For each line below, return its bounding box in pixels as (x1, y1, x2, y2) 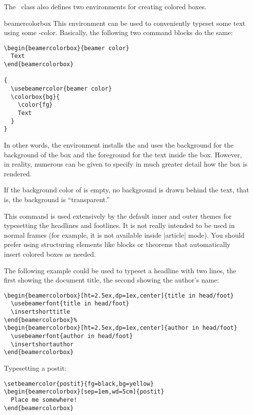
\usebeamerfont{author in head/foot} (11, 333, 133, 340)
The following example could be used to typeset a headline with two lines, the (4, 265, 236, 275)
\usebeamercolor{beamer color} (11, 85, 112, 93)
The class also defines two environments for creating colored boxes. (4, 1, 207, 11)
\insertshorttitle (11, 308, 71, 316)
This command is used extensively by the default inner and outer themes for (4, 210, 232, 221)
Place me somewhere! (11, 396, 77, 403)
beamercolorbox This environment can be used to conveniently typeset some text (4, 18, 246, 28)
